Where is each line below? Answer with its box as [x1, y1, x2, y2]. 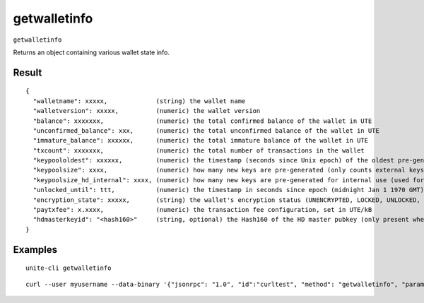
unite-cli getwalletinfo [25, 264, 112, 272]
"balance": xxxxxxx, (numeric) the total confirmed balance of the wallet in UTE [33, 117, 372, 125]
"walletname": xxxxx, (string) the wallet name [33, 97, 246, 105]
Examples [13, 244, 58, 256]
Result [13, 66, 42, 78]
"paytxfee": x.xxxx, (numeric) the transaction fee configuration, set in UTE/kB [33, 206, 372, 214]
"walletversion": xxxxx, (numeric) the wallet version [33, 107, 261, 115]
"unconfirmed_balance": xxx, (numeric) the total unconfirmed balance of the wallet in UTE [33, 126, 379, 134]
